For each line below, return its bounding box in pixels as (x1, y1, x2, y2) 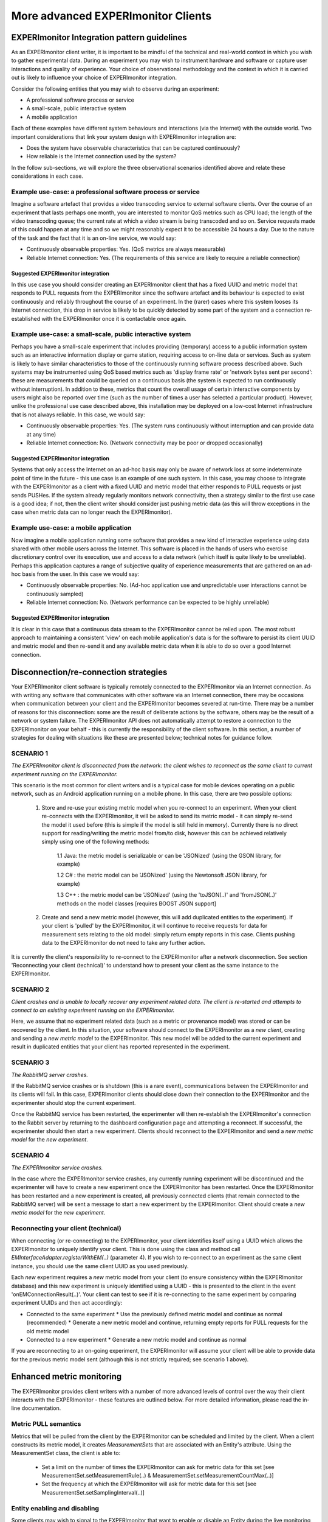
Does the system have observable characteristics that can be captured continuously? (26, 144, 241, 152)
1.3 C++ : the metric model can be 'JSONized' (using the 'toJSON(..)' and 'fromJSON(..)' (56, 891, 277, 899)
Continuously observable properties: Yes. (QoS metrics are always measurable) (26, 245, 226, 253)
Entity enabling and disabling (11, 1504, 100, 1512)
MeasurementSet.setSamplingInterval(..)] (41, 1489, 145, 1496)
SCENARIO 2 (11, 985, 50, 994)
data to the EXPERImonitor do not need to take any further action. (41, 939, 206, 947)
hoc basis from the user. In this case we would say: (11, 570, 140, 578)
